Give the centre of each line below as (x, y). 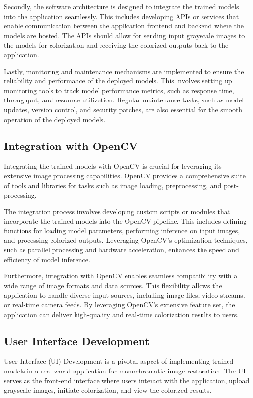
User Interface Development (77, 340)
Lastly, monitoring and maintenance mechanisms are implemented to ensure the (124, 71)
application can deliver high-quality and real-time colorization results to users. (122, 314)
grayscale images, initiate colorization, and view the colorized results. (108, 390)
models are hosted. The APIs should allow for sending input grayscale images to (125, 35)
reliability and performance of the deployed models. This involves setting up (118, 81)
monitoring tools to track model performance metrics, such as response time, (119, 90)
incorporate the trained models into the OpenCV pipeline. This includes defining (126, 221)
